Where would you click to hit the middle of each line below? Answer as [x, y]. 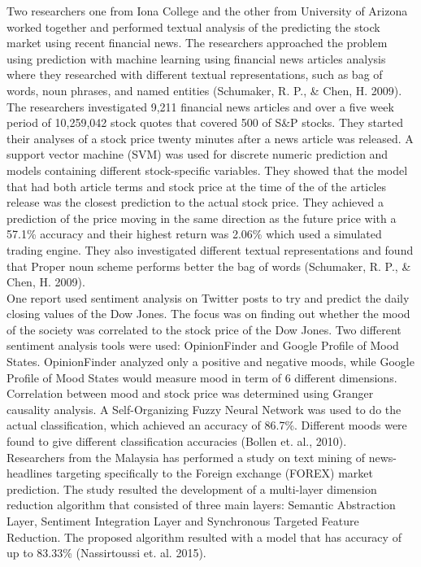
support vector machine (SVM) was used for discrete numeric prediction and [197, 154]
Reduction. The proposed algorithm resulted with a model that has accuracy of [204, 536]
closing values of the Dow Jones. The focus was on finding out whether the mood [208, 314]
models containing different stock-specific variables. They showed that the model [207, 170]
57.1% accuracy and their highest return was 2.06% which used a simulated [194, 234]
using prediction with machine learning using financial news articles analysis [196, 58]
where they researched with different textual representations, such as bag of [195, 74]
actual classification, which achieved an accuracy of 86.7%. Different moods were [207, 425]
